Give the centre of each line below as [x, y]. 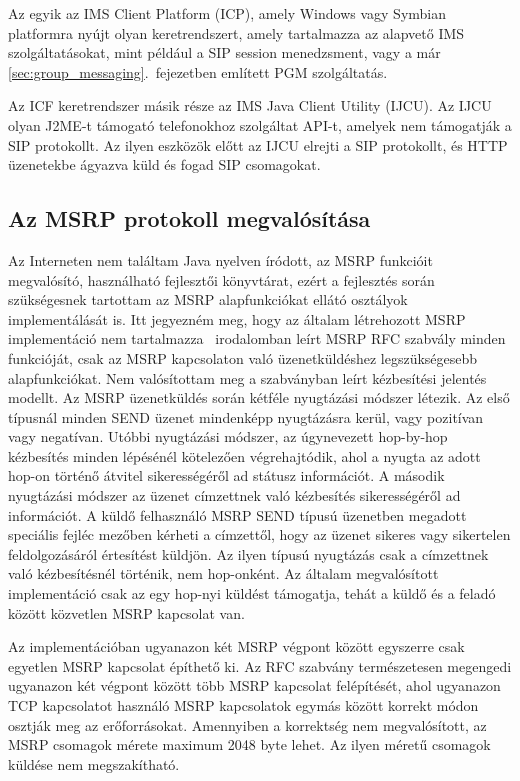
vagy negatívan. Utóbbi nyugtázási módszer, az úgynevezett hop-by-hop [228, 436]
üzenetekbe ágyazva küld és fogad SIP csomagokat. [164, 164]
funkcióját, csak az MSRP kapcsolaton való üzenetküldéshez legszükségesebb [243, 357]
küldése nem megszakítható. [94, 763]
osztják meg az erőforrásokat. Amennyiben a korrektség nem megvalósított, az [247, 724]
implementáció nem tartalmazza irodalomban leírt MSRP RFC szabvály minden [257, 338]
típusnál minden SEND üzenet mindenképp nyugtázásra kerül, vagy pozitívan [246, 416]
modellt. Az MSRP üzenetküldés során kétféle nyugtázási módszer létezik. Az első [259, 397]
